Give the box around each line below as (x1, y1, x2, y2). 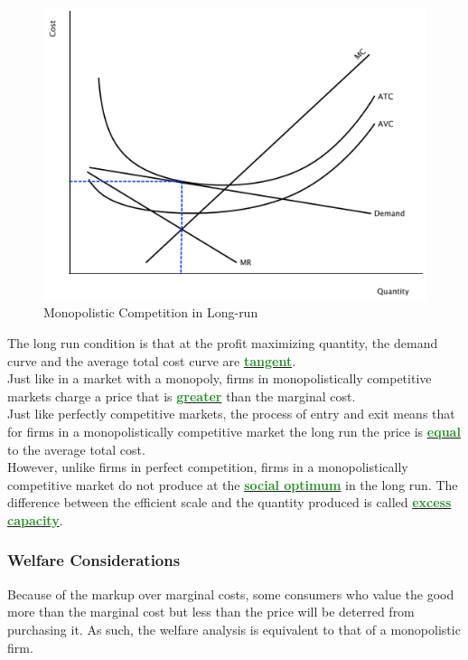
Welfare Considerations (7, 549, 181, 571)
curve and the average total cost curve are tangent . (7, 351, 296, 370)
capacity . (7, 510, 63, 529)
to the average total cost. (7, 439, 145, 458)
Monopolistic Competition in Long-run (43, 303, 258, 322)
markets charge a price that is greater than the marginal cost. (7, 386, 356, 405)
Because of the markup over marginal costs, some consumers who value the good (7, 584, 454, 603)
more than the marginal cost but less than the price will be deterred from (7, 602, 415, 621)
